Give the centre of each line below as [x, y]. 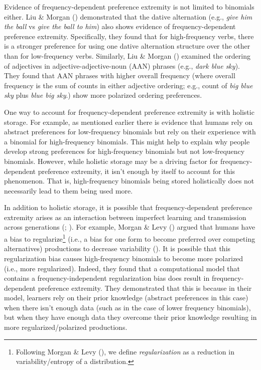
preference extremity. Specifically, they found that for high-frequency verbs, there [129, 36]
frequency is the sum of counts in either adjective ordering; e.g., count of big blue [128, 85]
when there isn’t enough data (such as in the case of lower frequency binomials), [127, 307]
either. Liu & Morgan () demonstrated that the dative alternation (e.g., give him [128, 16]
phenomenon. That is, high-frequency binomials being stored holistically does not [129, 181]
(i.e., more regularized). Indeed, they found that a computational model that [122, 268]
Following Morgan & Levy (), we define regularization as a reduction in [125, 351]
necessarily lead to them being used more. [69, 190]
